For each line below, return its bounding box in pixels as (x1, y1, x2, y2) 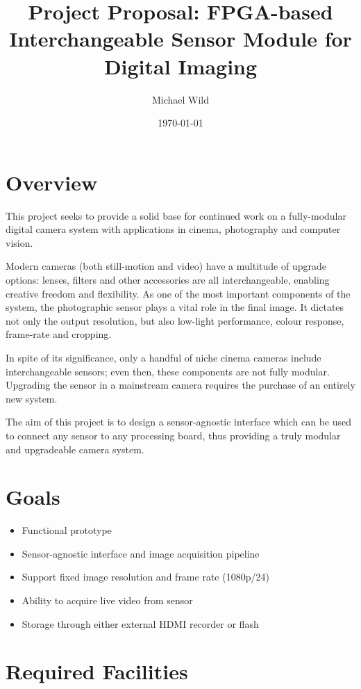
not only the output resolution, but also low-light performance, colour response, (6, 313, 344, 327)
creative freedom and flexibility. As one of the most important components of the (6, 286, 351, 300)
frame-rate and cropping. (6, 327, 112, 341)
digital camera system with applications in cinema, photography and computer (6, 222, 341, 236)
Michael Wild (151, 92, 210, 106)
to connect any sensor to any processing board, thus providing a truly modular (6, 428, 341, 442)
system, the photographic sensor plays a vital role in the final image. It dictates (6, 300, 344, 314)
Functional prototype (22, 523, 112, 537)
